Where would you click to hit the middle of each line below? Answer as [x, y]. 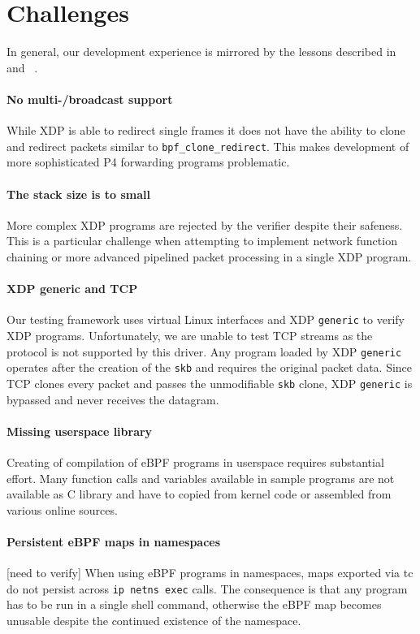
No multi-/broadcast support [90, 99]
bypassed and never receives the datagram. [113, 399]
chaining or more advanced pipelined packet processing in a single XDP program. [209, 256]
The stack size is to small [78, 194]
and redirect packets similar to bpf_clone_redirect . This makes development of [208, 146]
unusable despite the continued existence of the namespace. [154, 620]
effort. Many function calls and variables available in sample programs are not [201, 478]
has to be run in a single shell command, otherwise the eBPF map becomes [194, 604]
